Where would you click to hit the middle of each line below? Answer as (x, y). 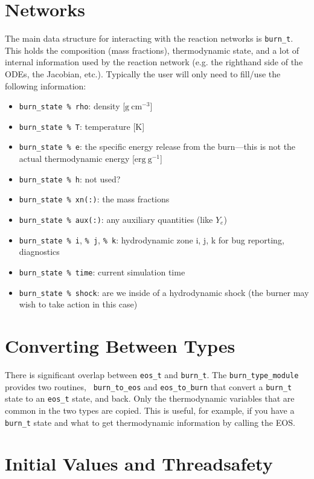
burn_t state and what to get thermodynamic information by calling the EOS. (150, 422)
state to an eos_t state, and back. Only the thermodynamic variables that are (150, 398)
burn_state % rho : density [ (72, 106)
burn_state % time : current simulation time (102, 272)
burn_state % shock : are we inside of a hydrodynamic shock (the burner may (164, 292)
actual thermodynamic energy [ (77, 159)
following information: (46, 85)
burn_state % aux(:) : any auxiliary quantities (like (116, 220)
